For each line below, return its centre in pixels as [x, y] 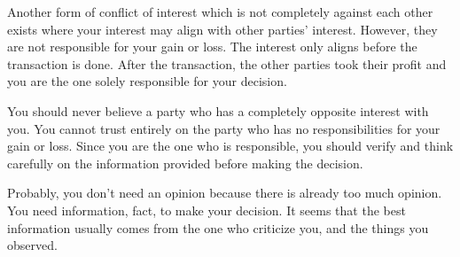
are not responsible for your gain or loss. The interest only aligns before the [212, 47]
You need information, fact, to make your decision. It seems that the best [207, 210]
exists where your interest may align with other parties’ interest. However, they [222, 29]
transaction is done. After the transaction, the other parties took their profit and [227, 63]
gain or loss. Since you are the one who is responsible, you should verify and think [230, 146]
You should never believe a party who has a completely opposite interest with [218, 110]
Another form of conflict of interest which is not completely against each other [220, 12]
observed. [32, 245]
